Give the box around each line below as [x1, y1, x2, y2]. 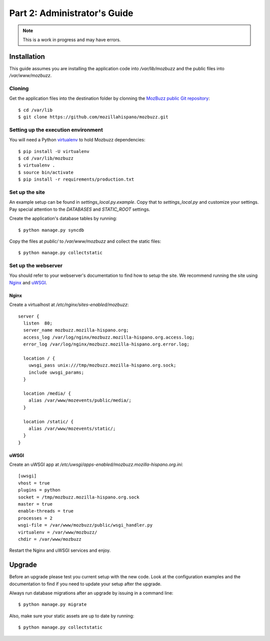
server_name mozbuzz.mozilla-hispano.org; [23, 328, 129, 333]
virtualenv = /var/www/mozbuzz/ [18, 529, 97, 535]
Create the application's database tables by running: [9, 216, 117, 222]
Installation [9, 52, 45, 61]
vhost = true [18, 480, 50, 486]
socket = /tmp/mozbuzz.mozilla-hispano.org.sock [18, 494, 139, 500]
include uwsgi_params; [28, 369, 84, 375]
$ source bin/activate [18, 170, 74, 175]
